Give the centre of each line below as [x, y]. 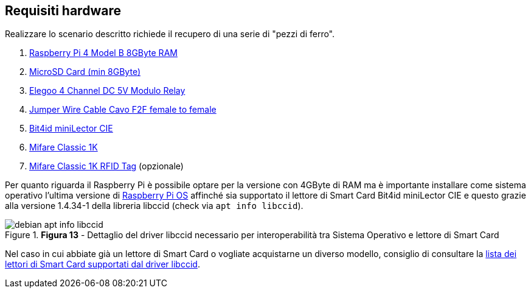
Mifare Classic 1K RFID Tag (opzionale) [106, 166]
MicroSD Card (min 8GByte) [85, 72]
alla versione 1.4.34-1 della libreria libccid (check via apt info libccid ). [154, 206]
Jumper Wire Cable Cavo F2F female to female [123, 110]
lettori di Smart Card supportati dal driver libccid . [102, 264]
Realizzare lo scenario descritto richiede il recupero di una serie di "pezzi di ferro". [170, 34]
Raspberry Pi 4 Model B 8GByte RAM [103, 53]
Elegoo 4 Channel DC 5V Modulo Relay [107, 91]
